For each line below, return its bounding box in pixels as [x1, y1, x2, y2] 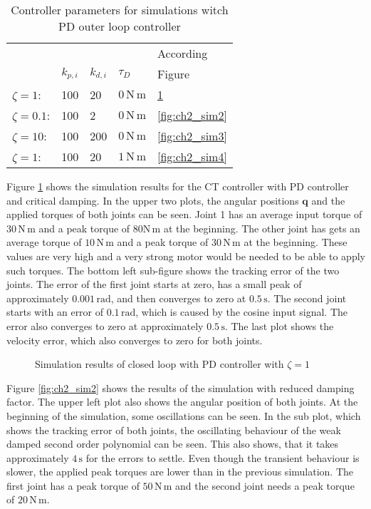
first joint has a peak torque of [6, 478, 140, 493]
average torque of [6, 235, 82, 250]
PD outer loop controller [58, 18, 181, 34]
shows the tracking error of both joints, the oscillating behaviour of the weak [6, 422, 341, 437]
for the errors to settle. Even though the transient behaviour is [85, 450, 360, 465]
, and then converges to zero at [110, 290, 246, 305]
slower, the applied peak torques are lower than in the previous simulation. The [6, 464, 354, 479]
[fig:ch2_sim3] [157, 128, 227, 144]
